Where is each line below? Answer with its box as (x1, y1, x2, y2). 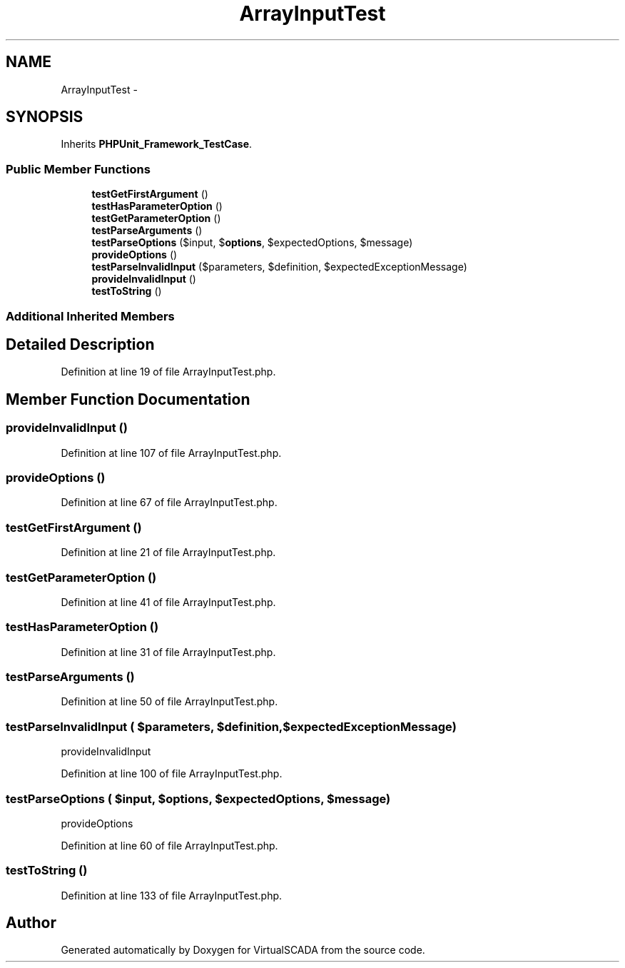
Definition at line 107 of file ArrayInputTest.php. (61, 446, 282, 459)
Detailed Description (6, 335, 155, 353)
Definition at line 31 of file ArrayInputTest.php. (61, 645, 276, 658)
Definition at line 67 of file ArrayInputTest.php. (61, 496, 278, 509)
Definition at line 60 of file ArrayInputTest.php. (61, 839, 278, 852)
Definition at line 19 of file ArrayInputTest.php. (61, 365, 276, 378)
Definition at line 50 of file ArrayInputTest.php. (61, 695, 278, 708)
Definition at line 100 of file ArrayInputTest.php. (61, 767, 283, 780)
